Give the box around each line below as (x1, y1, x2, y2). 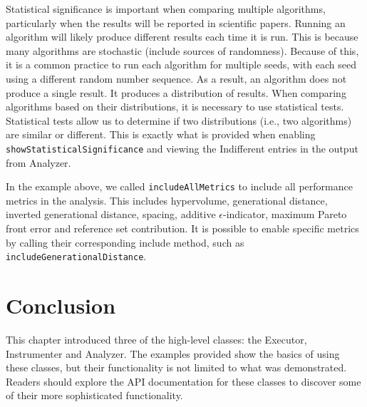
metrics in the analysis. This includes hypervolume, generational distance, (6, 192, 328, 207)
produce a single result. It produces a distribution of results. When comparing (6, 85, 346, 100)
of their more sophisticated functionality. (6, 388, 183, 403)
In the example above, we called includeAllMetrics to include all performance (6, 179, 353, 194)
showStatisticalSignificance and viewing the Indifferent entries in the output (6, 140, 358, 155)
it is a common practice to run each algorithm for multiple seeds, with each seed (6, 57, 356, 72)
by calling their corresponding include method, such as (6, 235, 244, 249)
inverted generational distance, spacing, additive (6, 207, 216, 222)
